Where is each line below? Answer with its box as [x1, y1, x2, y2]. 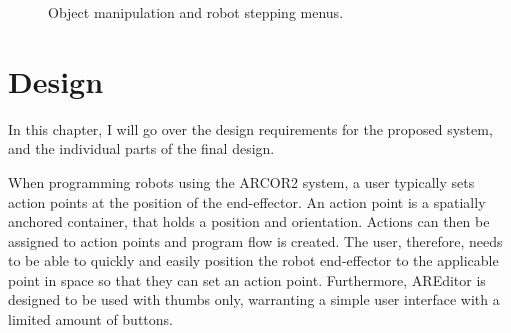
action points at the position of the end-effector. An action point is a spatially [8, 191, 486, 212]
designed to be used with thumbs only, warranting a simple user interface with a [8, 289, 500, 310]
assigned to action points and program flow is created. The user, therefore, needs [8, 230, 503, 251]
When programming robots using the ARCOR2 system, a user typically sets [8, 171, 475, 192]
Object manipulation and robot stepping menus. [48, 2, 344, 22]
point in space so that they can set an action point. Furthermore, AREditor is [8, 269, 486, 290]
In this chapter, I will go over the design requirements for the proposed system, [8, 118, 493, 139]
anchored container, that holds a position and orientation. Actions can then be [8, 211, 490, 232]
